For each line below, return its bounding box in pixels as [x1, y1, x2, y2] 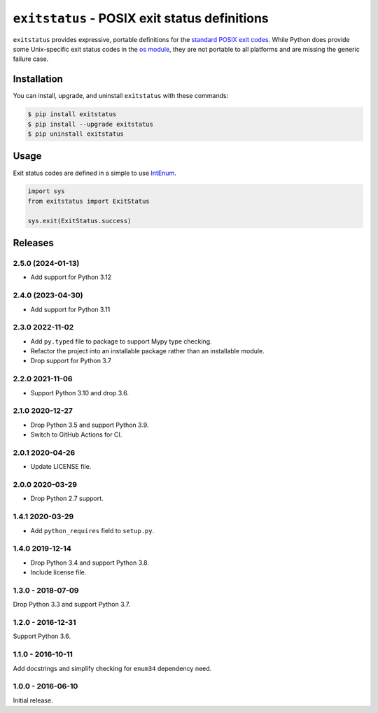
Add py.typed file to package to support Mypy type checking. [30, 337, 213, 346]
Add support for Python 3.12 [30, 273, 112, 281]
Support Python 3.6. [13, 632, 71, 640]
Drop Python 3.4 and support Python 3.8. [30, 558, 150, 567]
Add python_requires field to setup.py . [30, 526, 155, 535]
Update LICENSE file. [30, 463, 92, 471]
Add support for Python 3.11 [30, 305, 111, 313]
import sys [27, 188, 65, 195]
